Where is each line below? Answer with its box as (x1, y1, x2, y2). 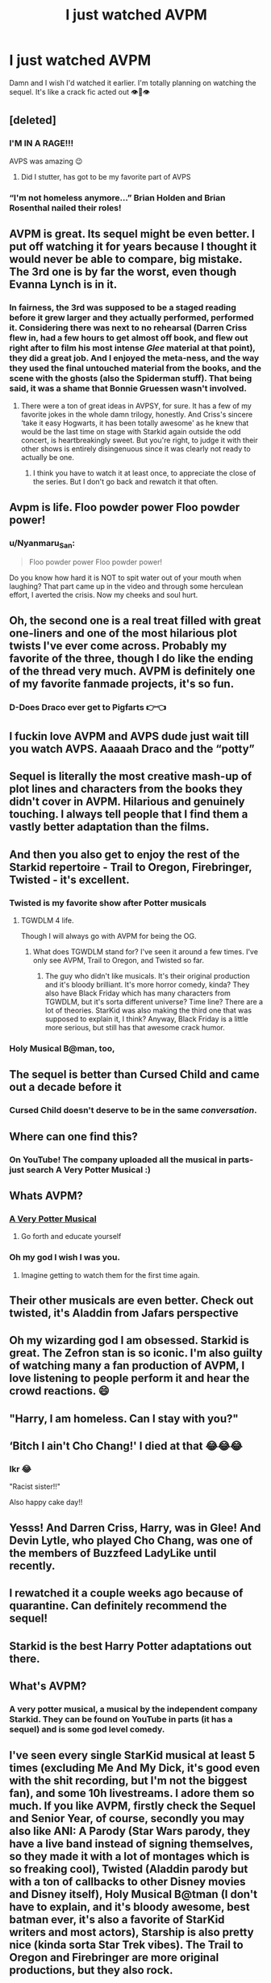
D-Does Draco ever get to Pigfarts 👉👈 (9, 701, 167, 712)
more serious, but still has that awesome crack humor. (44, 1022, 225, 1032)
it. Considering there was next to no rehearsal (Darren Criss (9, 322, 248, 333)
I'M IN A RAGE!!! (9, 137, 74, 149)
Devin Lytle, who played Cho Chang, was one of (9, 1533, 253, 1547)
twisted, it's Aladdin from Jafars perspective (9, 1306, 239, 1320)
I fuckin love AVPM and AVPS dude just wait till (9, 729, 249, 743)
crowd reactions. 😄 (9, 1385, 110, 1398)
